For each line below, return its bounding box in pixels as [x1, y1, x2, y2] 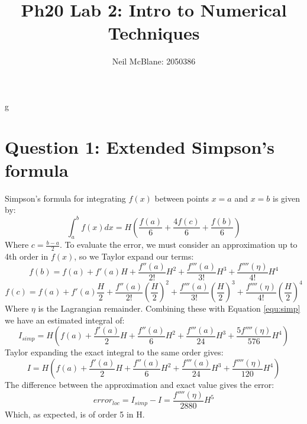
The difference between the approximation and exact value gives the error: [5, 378, 274, 391]
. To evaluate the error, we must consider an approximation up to [59, 238, 298, 251]
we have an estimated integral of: [5, 313, 125, 326]
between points [154, 192, 209, 204]
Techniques [108, 21, 200, 45]
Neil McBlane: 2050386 [112, 55, 196, 67]
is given [273, 192, 300, 204]
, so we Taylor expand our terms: [74, 250, 194, 263]
